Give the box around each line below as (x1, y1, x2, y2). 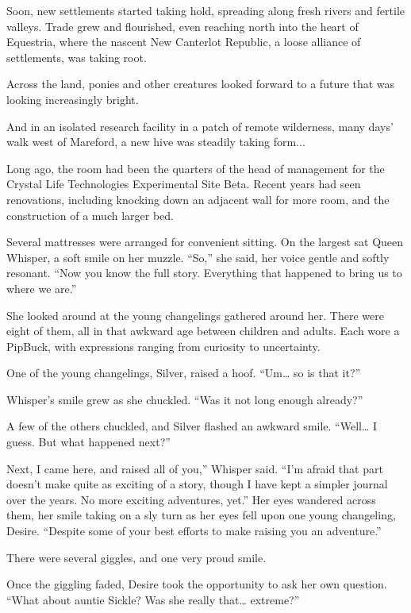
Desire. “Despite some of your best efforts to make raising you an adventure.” (6, 522, 382, 539)
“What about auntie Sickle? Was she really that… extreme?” (6, 591, 300, 607)
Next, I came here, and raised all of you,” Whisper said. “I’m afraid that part (6, 460, 383, 476)
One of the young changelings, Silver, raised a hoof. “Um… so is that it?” (6, 364, 361, 381)
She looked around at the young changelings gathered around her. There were (6, 306, 384, 323)
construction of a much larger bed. (6, 206, 174, 223)
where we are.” (6, 280, 77, 296)
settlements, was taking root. (6, 48, 147, 65)
